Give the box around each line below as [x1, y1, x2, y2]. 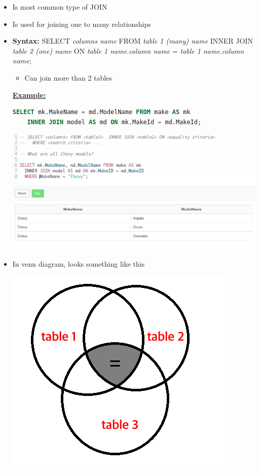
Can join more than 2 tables [24, 72, 112, 83]
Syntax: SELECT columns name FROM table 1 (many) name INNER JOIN [12, 35, 253, 46]
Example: [12, 89, 46, 100]
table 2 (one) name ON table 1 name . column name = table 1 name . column [12, 45, 244, 56]
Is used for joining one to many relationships [12, 18, 151, 29]
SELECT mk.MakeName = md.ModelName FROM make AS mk [12, 108, 191, 116]
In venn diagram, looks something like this [12, 259, 145, 269]
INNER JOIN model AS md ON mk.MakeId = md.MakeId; [27, 118, 202, 126]
